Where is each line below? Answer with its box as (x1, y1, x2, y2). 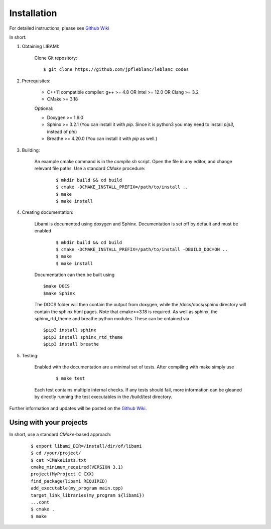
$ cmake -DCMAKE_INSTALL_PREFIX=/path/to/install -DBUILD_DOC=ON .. (56, 246, 228, 252)
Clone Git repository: (34, 55, 77, 61)
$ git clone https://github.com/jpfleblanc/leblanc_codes (43, 67, 189, 72)
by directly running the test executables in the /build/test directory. (34, 394, 173, 400)
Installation (9, 8, 57, 19)
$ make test (56, 375, 85, 381)
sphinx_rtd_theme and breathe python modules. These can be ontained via (34, 316, 189, 322)
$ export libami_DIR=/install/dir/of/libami (31, 443, 143, 449)
